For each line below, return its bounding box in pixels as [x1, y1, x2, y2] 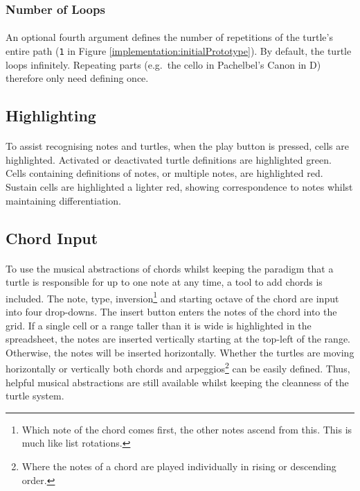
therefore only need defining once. [6, 71, 149, 85]
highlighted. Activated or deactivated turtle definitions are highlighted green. [6, 152, 332, 166]
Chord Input [6, 227, 98, 248]
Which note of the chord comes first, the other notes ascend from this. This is [21, 422, 352, 436]
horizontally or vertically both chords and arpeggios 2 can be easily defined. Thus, [6, 359, 350, 376]
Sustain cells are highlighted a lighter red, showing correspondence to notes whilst [6, 180, 353, 194]
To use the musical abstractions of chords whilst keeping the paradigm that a [6, 261, 334, 275]
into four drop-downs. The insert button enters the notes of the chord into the [6, 304, 337, 319]
